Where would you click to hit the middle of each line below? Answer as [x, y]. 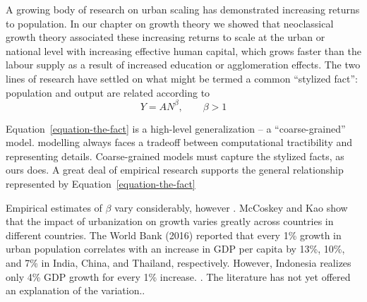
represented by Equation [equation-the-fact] [101, 184]
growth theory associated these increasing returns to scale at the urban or [166, 37]
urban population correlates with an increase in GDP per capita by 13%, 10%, [175, 249]
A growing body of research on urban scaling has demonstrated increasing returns [183, 9]
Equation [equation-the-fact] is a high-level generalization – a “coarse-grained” [176, 128]
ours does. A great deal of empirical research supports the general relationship [175, 170]
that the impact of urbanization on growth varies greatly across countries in [170, 221]
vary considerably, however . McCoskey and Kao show [231, 207]
